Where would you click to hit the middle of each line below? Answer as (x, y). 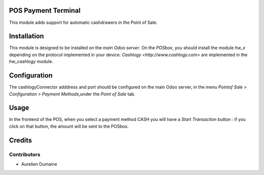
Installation (26, 36)
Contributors (25, 155)
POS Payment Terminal (45, 10)
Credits (21, 140)
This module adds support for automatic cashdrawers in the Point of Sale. (83, 22)
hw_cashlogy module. (31, 61)
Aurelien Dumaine (39, 164)
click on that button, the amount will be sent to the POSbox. (69, 126)
